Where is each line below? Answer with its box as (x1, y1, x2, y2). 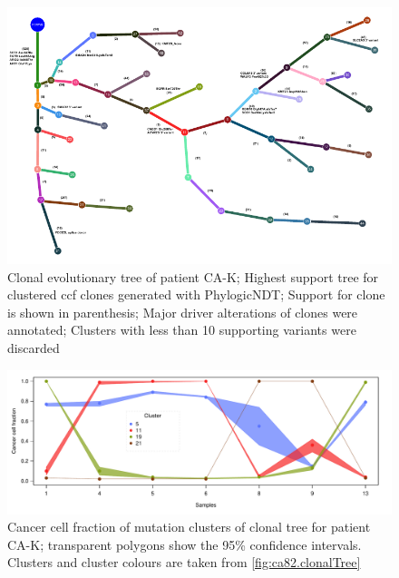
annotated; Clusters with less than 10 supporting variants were (7, 320, 356, 339)
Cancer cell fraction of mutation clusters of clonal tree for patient (7, 517, 371, 536)
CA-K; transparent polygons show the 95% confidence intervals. (7, 534, 362, 554)
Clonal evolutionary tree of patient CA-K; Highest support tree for (7, 267, 379, 286)
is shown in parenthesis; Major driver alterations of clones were (7, 302, 358, 321)
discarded (7, 338, 60, 357)
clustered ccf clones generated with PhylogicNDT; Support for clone (7, 285, 385, 304)
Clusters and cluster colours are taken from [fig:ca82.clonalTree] (7, 553, 361, 572)
